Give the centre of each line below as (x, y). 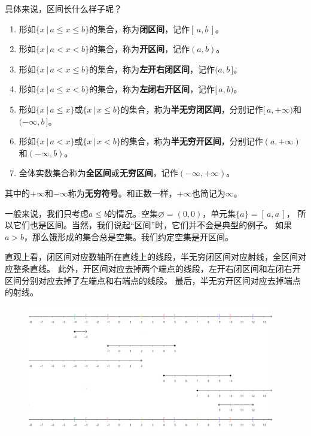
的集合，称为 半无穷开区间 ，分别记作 (192, 141)
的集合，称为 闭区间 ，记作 (140, 28)
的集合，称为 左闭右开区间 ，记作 (152, 89)
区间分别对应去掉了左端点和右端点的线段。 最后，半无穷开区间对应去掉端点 (153, 280)
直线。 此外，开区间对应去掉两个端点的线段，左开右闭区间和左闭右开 (165, 268)
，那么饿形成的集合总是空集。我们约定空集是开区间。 (129, 236)
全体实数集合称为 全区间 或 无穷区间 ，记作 (98, 173)
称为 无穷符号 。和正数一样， (122, 193)
